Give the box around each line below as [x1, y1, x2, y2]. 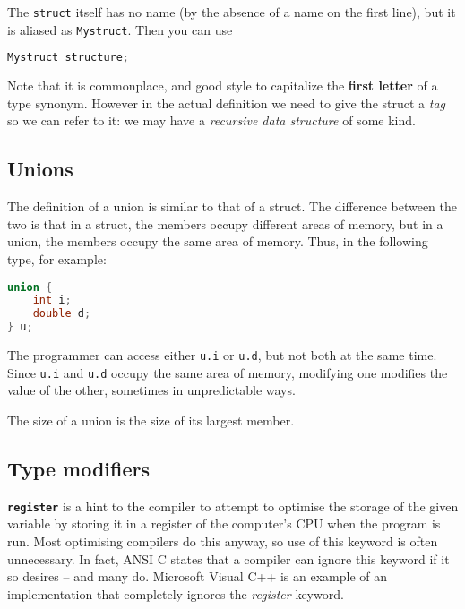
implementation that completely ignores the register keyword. [7, 584, 344, 603]
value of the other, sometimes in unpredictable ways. [7, 381, 296, 399]
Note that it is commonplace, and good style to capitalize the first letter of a [7, 76, 438, 95]
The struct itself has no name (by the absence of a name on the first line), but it [7, 3, 456, 21]
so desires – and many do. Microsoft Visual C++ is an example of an [7, 567, 388, 586]
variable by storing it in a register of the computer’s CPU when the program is [7, 514, 441, 533]
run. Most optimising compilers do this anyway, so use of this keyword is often [7, 532, 438, 550]
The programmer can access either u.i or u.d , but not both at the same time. [7, 346, 437, 365]
